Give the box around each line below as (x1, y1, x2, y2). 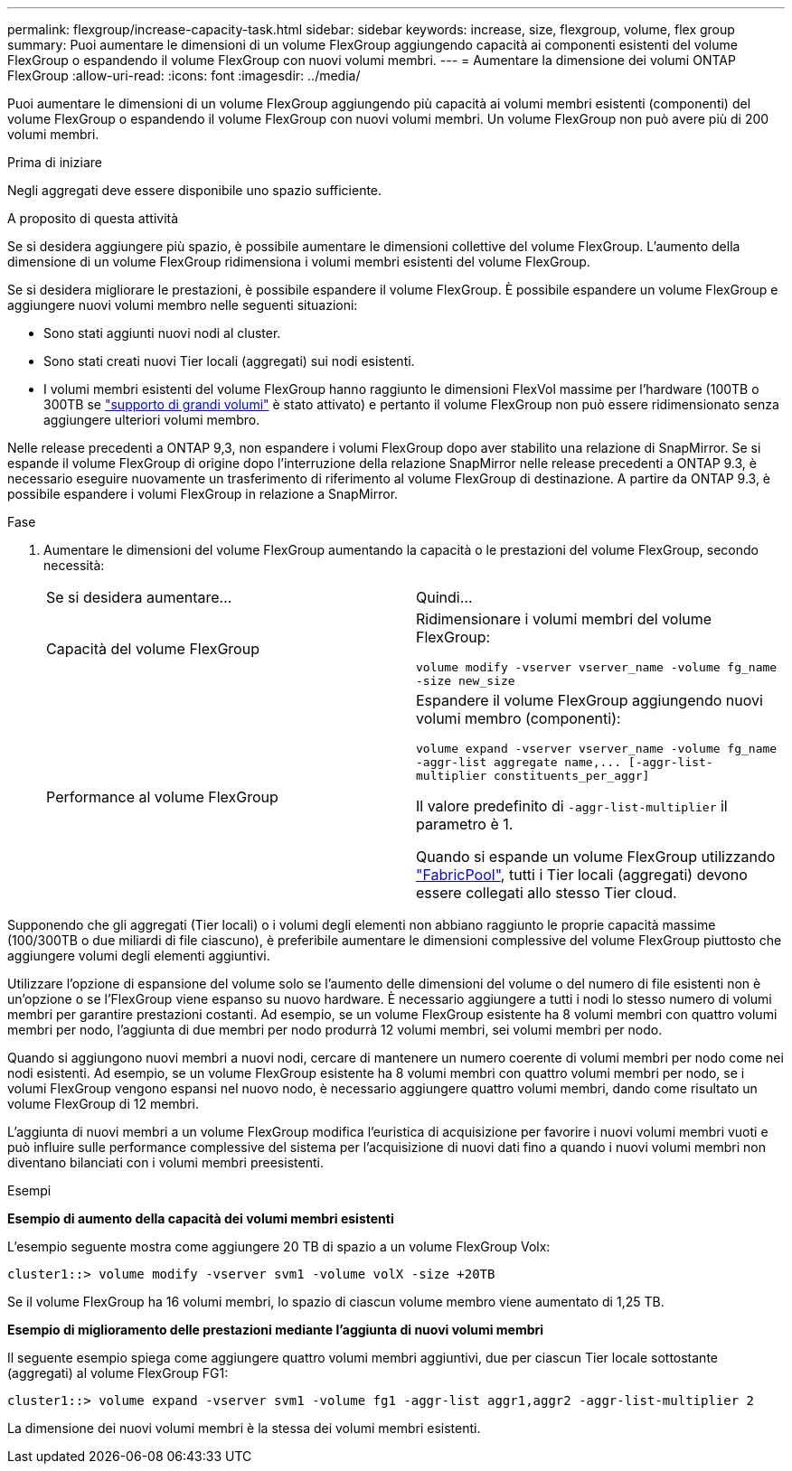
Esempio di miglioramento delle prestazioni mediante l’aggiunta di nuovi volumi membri (7, 1322, 544, 1337)
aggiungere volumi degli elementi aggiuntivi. (7, 948, 270, 963)
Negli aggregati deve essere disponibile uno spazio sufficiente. (7, 183, 382, 198)
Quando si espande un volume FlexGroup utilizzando (416, 848, 776, 866)
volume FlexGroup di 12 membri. (7, 1096, 199, 1111)
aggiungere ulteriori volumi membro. (43, 412, 260, 427)
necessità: (43, 557, 105, 573)
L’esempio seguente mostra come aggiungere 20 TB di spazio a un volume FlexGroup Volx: (7, 1239, 551, 1254)
